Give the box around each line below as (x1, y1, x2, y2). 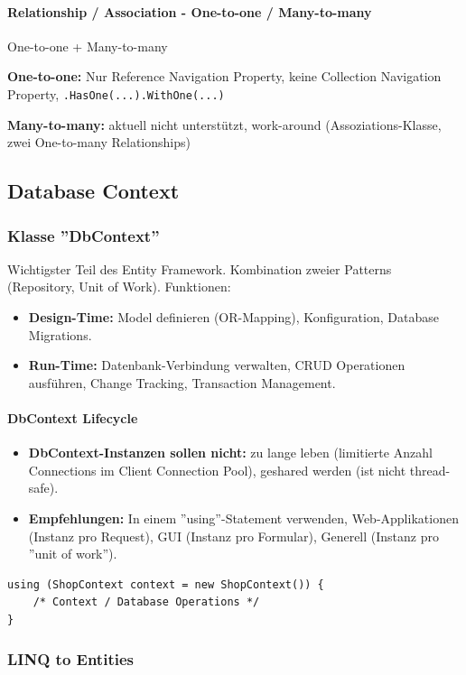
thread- (409, 460, 451, 479)
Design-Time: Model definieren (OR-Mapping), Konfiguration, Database (28, 308, 439, 327)
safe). (28, 478, 59, 497)
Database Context (7, 177, 180, 205)
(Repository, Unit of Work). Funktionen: (7, 277, 231, 296)
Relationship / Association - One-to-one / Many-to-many (7, 2, 372, 21)
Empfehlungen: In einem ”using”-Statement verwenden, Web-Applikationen (28, 508, 459, 527)
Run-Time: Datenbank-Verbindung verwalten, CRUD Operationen (28, 356, 405, 374)
